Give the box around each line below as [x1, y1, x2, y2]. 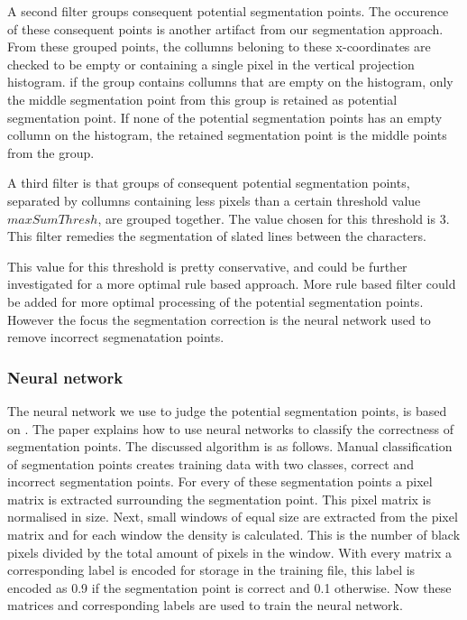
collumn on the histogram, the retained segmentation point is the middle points [7, 125, 447, 144]
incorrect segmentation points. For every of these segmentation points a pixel [7, 472, 433, 491]
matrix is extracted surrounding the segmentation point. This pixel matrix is [7, 489, 431, 508]
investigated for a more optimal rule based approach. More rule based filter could [7, 274, 456, 293]
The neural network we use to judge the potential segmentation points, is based [7, 401, 447, 420]
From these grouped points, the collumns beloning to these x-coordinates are [7, 37, 431, 56]
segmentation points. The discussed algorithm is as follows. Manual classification [7, 437, 453, 456]
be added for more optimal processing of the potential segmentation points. [7, 291, 424, 310]
